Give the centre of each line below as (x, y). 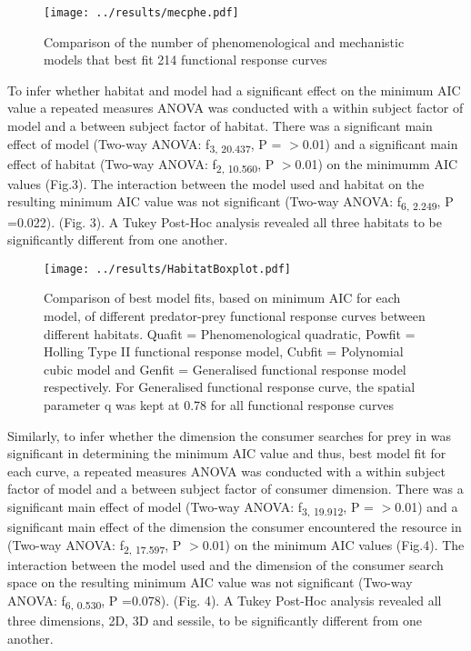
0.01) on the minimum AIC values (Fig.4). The (333, 544)
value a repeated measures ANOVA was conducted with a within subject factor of (235, 108)
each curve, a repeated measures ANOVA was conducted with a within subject (226, 471)
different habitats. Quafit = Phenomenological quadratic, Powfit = (230, 333)
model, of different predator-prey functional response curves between (235, 316)
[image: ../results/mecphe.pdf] (141, 13)
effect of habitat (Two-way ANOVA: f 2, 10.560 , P (141, 165)
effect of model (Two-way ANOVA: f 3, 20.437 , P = (145, 145)
